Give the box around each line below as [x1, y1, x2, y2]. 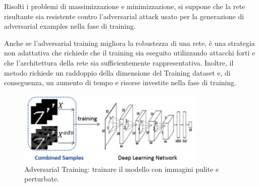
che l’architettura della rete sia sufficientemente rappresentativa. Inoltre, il [4, 57, 234, 68]
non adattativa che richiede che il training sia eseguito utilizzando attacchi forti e [4, 47, 255, 58]
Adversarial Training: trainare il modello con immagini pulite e [24, 163, 219, 174]
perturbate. [24, 173, 59, 184]
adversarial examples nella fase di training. [4, 21, 136, 31]
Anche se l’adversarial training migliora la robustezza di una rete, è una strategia [4, 37, 255, 48]
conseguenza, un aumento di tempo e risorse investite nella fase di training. [4, 77, 237, 88]
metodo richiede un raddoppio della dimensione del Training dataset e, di [4, 67, 231, 78]
